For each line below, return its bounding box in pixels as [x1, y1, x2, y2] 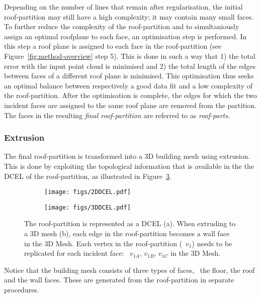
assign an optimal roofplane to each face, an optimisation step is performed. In [4, 31, 247, 41]
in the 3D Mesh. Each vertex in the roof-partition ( [24, 238, 183, 248]
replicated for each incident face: [24, 248, 124, 258]
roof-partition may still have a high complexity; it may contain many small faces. [4, 11, 254, 22]
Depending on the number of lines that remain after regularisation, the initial [4, 2, 243, 12]
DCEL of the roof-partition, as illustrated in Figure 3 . [4, 170, 171, 181]
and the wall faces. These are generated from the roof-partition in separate [4, 274, 234, 285]
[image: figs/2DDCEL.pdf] [44, 188, 131, 196]
